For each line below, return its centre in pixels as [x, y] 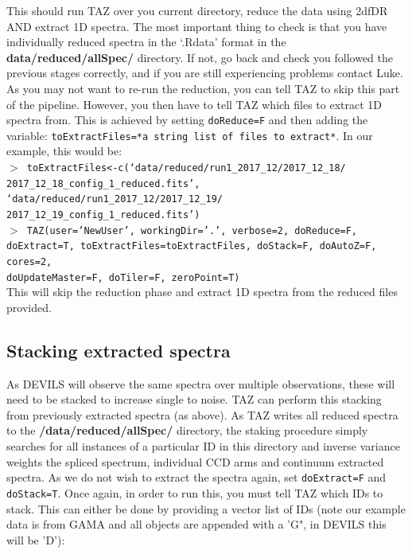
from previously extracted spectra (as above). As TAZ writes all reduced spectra [202, 414]
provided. [29, 307]
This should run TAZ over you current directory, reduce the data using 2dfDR [197, 10]
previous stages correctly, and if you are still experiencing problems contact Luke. [205, 73]
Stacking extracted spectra [119, 350]
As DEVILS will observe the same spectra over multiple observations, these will [201, 383]
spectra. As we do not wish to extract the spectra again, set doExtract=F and [196, 477]
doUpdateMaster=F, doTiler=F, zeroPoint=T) [123, 277]
